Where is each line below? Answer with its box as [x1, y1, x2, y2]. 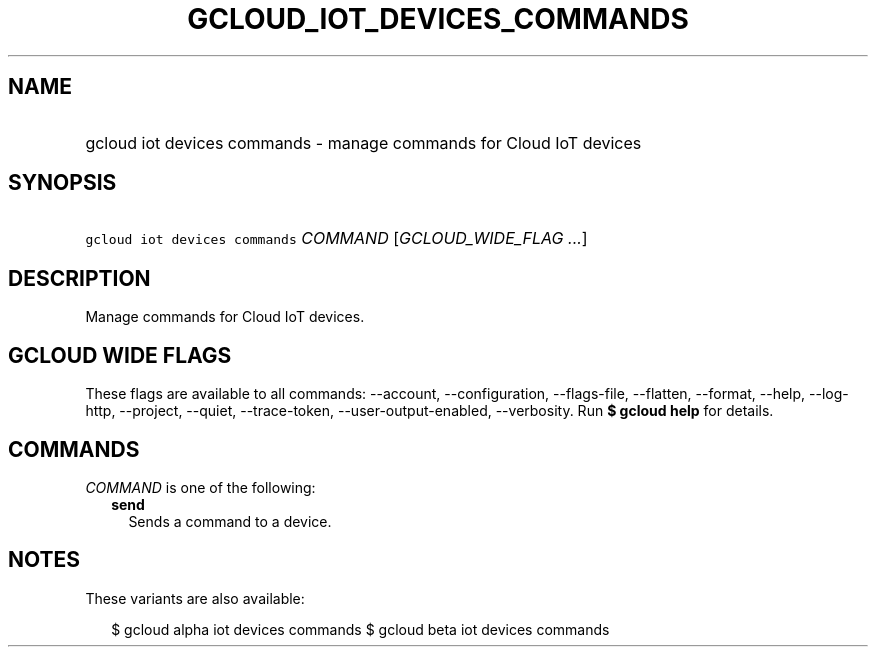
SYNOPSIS [8, 170, 117, 196]
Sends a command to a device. [128, 512, 332, 530]
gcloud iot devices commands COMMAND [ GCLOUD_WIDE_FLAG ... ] [85, 228, 588, 249]
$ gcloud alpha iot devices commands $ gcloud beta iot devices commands [111, 620, 610, 638]
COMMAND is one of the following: [85, 478, 316, 496]
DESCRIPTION [8, 265, 151, 291]
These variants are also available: [85, 589, 305, 607]
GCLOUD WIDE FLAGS [8, 342, 232, 368]
